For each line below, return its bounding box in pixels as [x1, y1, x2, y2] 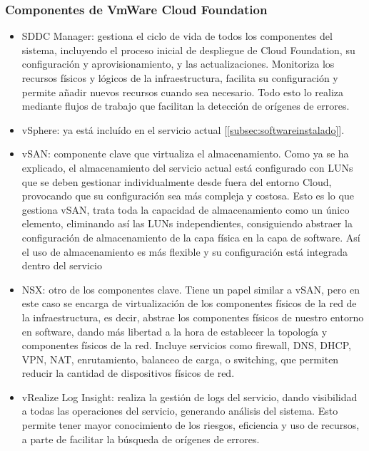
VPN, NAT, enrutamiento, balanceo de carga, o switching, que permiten [21, 351, 339, 366]
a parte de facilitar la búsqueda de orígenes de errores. [21, 431, 260, 446]
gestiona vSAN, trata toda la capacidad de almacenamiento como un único [21, 202, 350, 217]
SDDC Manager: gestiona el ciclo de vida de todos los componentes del [21, 28, 333, 43]
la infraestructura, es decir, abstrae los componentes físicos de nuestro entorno [21, 309, 364, 324]
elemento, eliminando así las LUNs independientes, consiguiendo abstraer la [21, 216, 353, 231]
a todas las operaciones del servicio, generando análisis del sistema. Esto [21, 403, 338, 418]
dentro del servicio [21, 258, 102, 273]
